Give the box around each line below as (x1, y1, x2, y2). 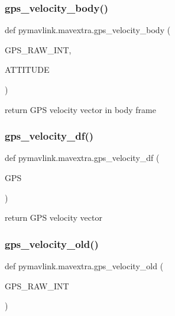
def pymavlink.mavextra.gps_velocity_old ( (5, 260, 164, 272)
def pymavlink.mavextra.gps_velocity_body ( (5, 24, 171, 36)
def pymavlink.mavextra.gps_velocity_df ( (5, 151, 160, 164)
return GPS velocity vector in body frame (5, 103, 156, 115)
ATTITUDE (5, 63, 50, 76)
